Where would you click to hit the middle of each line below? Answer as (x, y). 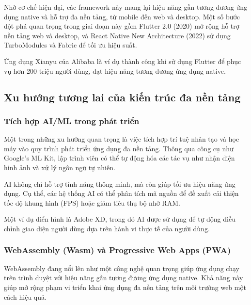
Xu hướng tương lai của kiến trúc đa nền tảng (122, 97)
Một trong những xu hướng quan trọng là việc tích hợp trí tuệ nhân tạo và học (122, 139)
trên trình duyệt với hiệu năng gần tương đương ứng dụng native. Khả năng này (124, 278)
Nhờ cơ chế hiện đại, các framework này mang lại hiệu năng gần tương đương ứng (126, 7)
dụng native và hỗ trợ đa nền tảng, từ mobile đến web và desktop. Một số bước (122, 16)
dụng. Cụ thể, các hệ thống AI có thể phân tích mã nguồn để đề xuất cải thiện (121, 193)
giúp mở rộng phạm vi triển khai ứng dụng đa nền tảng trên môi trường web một (125, 287)
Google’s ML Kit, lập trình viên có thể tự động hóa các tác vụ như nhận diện (119, 158)
